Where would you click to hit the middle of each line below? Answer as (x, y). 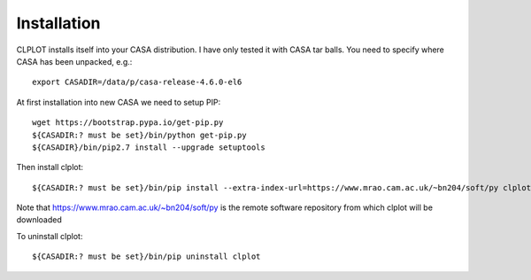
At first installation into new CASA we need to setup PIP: (119, 102)
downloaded (39, 220)
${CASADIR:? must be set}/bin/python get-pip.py (139, 135)
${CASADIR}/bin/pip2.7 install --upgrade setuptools (149, 147)
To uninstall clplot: (50, 236)
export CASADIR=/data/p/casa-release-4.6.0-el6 (137, 82)
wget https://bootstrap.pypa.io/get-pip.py (128, 123)
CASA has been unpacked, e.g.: (74, 61)
